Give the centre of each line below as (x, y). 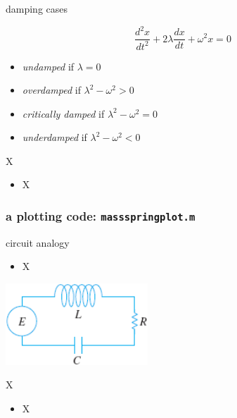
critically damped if (63, 113)
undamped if (48, 66)
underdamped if (55, 137)
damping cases (37, 8)
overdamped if (51, 90)
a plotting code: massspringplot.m (101, 215)
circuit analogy (38, 242)
